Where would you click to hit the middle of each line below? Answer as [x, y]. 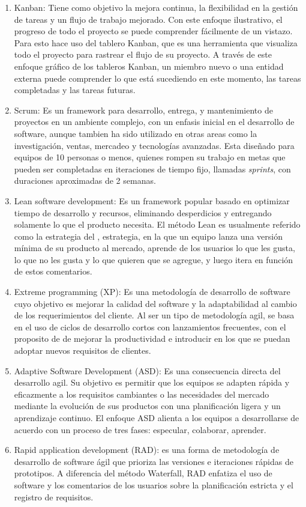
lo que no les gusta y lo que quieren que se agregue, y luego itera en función [154, 259]
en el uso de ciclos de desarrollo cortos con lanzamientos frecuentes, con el [150, 326]
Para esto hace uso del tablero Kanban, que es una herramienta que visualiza [156, 42]
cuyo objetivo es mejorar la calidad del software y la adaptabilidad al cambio [155, 303]
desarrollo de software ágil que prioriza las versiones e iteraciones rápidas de [154, 461]
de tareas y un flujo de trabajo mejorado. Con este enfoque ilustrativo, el [148, 19]
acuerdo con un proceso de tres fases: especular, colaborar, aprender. [140, 429]
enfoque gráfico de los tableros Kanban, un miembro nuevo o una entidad [149, 66]
